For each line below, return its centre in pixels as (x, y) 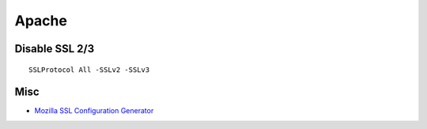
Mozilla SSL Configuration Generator (94, 111)
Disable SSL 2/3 (55, 49)
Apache (41, 21)
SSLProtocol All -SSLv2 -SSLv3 (89, 70)
